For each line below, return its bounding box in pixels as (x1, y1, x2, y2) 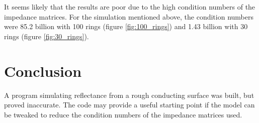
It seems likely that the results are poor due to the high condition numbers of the (4, 2, 255, 12)
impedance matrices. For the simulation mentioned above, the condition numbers (4, 11, 253, 22)
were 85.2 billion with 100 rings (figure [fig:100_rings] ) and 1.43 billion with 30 (4, 21, 248, 32)
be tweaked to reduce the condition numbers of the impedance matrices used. (4, 109, 242, 119)
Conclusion (4, 60, 82, 81)
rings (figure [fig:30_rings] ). (4, 31, 89, 41)
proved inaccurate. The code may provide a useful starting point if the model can (4, 99, 255, 110)
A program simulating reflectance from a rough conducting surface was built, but (4, 89, 254, 100)
